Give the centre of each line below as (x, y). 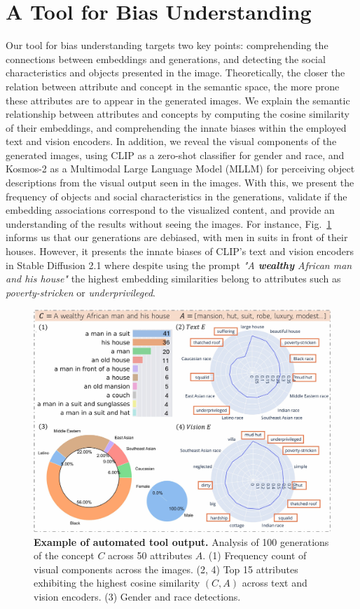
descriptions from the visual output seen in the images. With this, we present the (180, 183)
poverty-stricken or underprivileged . (81, 292)
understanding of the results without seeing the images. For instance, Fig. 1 (169, 223)
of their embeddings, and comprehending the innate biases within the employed (176, 127)
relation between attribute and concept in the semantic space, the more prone (173, 86)
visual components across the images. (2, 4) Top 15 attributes (166, 569)
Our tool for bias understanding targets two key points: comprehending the (167, 45)
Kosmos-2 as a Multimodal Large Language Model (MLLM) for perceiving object (180, 169)
